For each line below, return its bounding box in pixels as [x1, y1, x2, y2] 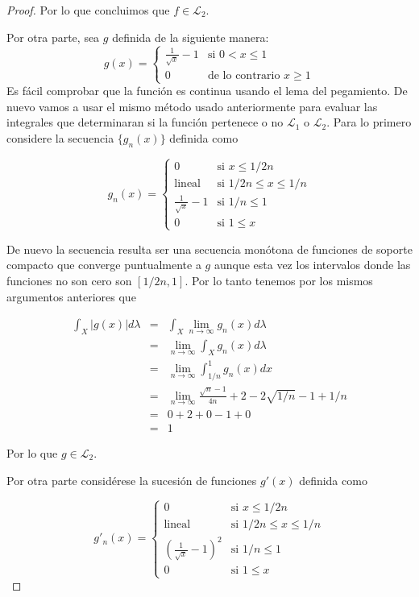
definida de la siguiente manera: [112, 28, 269, 45]
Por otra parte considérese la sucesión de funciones [6, 471, 257, 488]
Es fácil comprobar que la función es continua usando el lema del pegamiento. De [6, 82, 408, 99]
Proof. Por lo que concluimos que [6, 2, 170, 18]
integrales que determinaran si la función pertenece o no [6, 114, 284, 131]
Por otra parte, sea [6, 28, 100, 45]
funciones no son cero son [6, 272, 132, 289]
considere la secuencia [6, 130, 114, 146]
